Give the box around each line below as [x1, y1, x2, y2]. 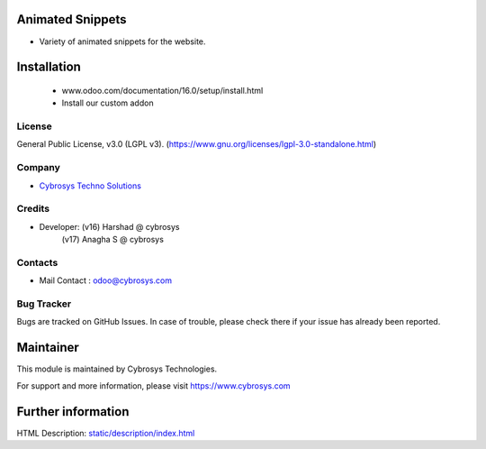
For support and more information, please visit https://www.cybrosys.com [16, 380, 292, 391]
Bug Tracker [16, 298, 72, 310]
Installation [16, 60, 81, 75]
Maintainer [16, 340, 80, 355]
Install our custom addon [61, 97, 154, 108]
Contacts [16, 256, 58, 269]
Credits [16, 203, 49, 215]
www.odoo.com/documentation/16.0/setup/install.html [61, 85, 264, 96]
